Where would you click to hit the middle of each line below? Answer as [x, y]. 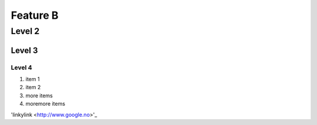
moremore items [45, 104]
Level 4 [21, 67]
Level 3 [24, 50]
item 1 [33, 79]
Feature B [35, 15]
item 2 [33, 87]
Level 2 [25, 31]
